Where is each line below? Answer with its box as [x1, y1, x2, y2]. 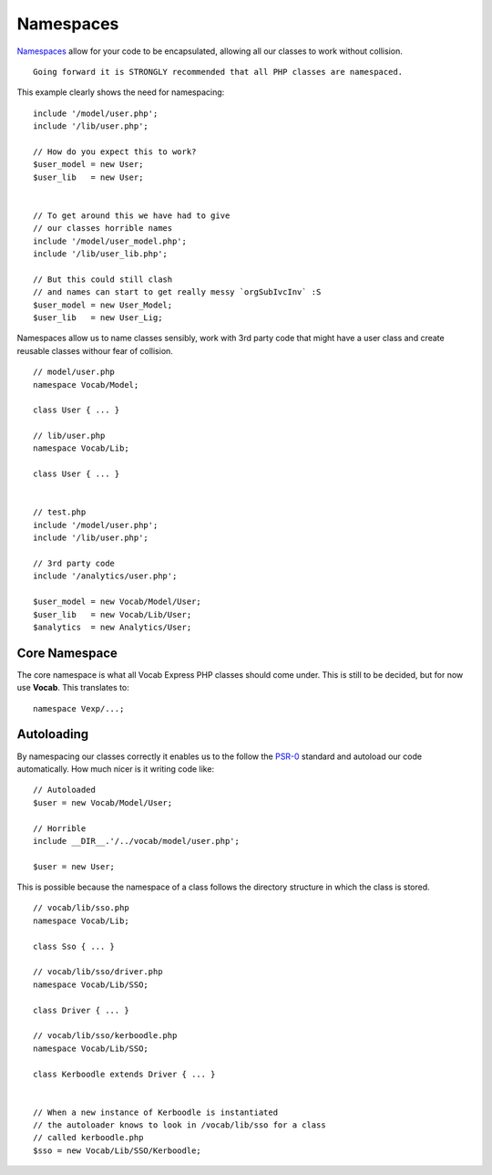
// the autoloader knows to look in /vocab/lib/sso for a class [33, 1120, 327, 1130]
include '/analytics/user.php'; [33, 571, 178, 581]
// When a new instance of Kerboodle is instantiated [33, 1107, 278, 1118]
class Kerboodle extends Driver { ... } [33, 1068, 216, 1079]
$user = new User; [33, 861, 116, 871]
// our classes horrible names [33, 224, 173, 234]
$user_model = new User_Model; [33, 299, 173, 310]
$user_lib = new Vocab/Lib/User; [33, 609, 192, 619]
